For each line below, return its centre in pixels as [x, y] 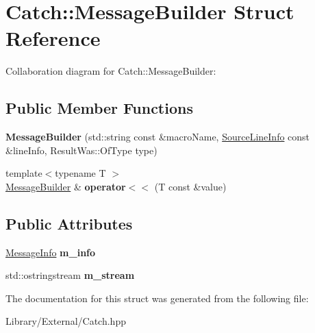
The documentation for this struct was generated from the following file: [157, 298]
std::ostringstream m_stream [70, 275]
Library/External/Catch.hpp [66, 321]
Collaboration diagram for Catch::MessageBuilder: [111, 71]
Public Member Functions [99, 108]
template [24, 173]
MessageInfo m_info [51, 252]
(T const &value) [190, 186]
